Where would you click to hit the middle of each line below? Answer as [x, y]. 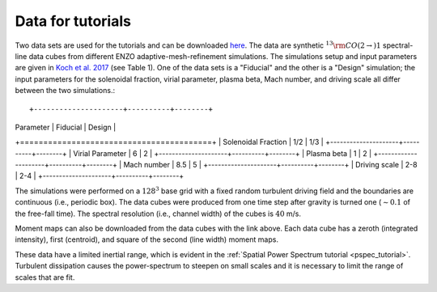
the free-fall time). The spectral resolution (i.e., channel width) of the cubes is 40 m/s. [158, 214]
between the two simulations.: [65, 91]
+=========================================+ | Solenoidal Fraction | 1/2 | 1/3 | [169, 142]
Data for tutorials [73, 21]
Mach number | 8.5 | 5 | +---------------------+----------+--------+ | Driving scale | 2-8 [270, 165]
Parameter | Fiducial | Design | [66, 127]
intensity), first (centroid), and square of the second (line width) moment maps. [147, 239]
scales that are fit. [45, 277]
